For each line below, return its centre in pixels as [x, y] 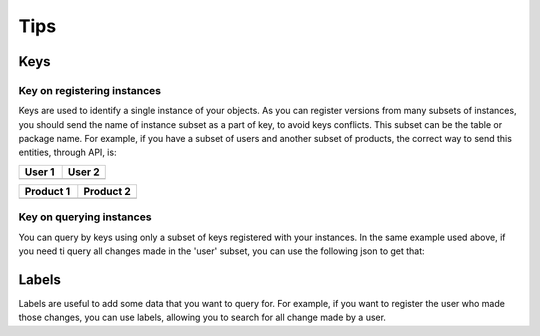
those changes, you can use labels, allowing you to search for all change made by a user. [202, 317]
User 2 [83, 172]
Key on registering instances [90, 90]
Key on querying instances [85, 217]
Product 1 [47, 191]
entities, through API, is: [67, 152]
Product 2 [107, 191]
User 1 [39, 172]
